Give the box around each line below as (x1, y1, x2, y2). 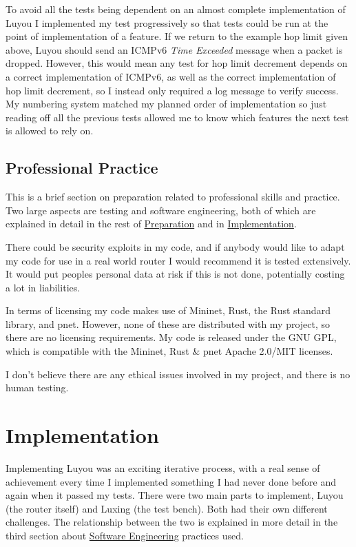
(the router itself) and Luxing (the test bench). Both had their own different (6, 501, 328, 515)
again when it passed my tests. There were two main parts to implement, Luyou (6, 488, 344, 502)
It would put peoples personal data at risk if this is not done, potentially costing (6, 267, 345, 281)
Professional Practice (6, 157, 158, 178)
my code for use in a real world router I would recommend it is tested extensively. (6, 253, 351, 267)
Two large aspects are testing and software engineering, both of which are (6, 203, 316, 217)
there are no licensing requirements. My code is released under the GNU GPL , (6, 330, 337, 344)
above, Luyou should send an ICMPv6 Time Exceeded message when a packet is (6, 42, 343, 56)
